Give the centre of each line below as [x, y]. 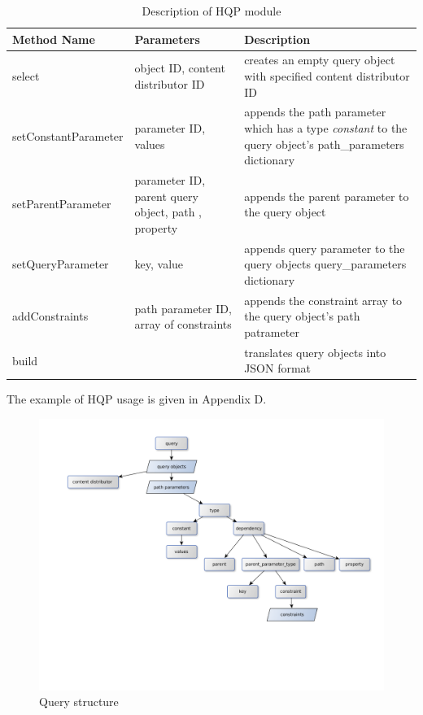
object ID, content [180, 68]
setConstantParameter [68, 135]
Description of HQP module [211, 11]
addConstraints [50, 316]
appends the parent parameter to [327, 196]
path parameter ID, [183, 308]
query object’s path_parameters [324, 144]
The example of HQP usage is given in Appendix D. [137, 399]
